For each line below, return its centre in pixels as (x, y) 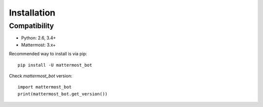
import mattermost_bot (45, 87)
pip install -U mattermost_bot (55, 65)
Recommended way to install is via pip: (48, 54)
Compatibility (31, 26)
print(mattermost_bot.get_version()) (63, 94)
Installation (32, 13)
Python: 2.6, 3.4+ (38, 38)
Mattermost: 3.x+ (38, 45)
